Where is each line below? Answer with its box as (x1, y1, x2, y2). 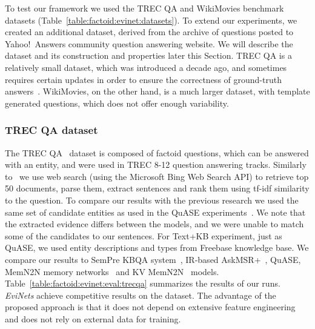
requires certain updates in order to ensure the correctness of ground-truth (5, 73, 282, 85)
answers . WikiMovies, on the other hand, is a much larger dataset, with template (5, 85, 310, 98)
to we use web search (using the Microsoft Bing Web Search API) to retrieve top (5, 170, 309, 182)
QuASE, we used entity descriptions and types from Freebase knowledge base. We (5, 241, 309, 254)
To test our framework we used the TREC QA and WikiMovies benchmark (5, 2, 284, 14)
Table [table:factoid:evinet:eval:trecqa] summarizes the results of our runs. (5, 277, 280, 290)
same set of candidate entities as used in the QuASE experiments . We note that (5, 205, 306, 218)
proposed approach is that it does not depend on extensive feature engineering (5, 301, 296, 313)
